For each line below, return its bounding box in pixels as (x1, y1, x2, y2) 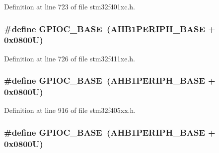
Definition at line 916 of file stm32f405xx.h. (4, 105, 136, 115)
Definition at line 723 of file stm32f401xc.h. (4, 1, 135, 11)
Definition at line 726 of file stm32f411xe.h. (4, 53, 135, 63)
